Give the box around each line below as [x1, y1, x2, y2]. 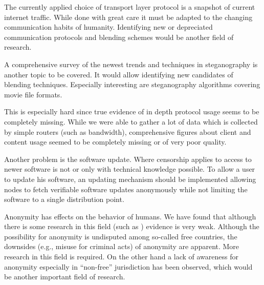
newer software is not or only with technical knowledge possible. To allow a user [4, 164, 255, 174]
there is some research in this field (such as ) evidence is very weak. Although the [4, 221, 259, 232]
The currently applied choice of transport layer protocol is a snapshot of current [4, 2, 255, 12]
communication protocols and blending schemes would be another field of [4, 31, 234, 42]
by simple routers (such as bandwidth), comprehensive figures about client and [4, 126, 251, 137]
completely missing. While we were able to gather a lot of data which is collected [4, 116, 258, 127]
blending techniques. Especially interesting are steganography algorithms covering [4, 79, 260, 90]
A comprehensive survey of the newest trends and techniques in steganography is [4, 58, 258, 69]
